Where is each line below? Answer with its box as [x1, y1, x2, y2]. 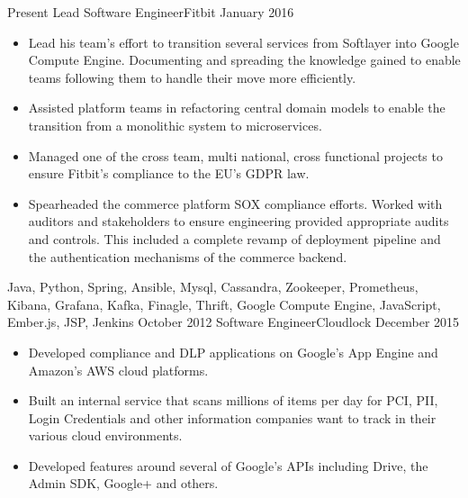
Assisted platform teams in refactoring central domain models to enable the [28, 98, 445, 117]
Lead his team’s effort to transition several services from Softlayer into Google [28, 32, 459, 51]
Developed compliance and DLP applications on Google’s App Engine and [28, 342, 438, 361]
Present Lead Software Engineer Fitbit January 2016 [7, 3, 294, 21]
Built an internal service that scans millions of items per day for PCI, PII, [28, 391, 438, 410]
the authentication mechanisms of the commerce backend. [28, 247, 347, 266]
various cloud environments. [28, 426, 183, 445]
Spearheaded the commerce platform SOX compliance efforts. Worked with [28, 194, 443, 213]
